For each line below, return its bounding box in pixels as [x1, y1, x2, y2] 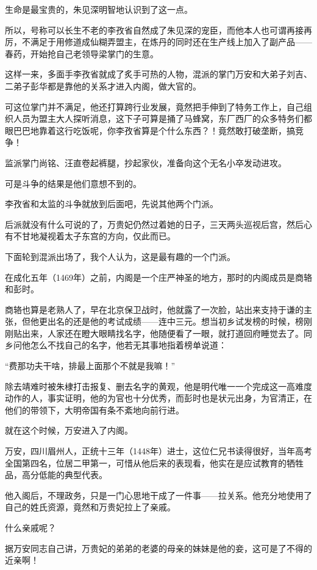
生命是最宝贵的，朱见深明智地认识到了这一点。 [5, 3, 193, 15]
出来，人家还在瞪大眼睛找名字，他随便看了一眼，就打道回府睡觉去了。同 [21, 326, 312, 339]
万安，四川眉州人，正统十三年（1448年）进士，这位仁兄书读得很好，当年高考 [5, 445, 312, 457]
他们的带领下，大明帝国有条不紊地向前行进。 [5, 403, 184, 416]
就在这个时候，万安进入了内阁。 [5, 424, 133, 437]
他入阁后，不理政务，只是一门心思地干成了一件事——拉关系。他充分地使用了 [5, 488, 312, 501]
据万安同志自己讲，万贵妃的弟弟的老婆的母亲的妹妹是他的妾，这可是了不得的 [5, 541, 312, 554]
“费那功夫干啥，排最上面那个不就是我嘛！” [5, 359, 176, 372]
